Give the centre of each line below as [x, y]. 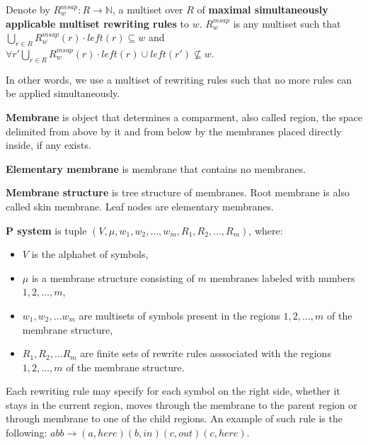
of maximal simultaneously [263, 9]
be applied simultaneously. [63, 93]
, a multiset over [148, 9]
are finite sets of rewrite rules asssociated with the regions [206, 353]
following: [27, 433]
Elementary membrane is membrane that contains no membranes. [156, 168]
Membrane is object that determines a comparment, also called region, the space [184, 117]
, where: [266, 230]
